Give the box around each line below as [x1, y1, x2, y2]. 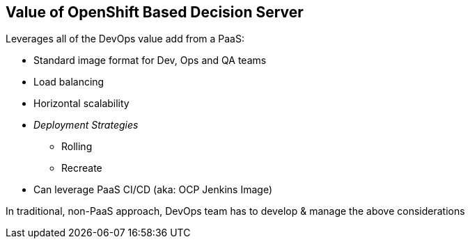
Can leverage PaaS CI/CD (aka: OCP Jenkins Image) [33, 184, 273, 196]
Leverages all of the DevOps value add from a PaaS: [6, 33, 244, 45]
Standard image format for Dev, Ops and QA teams [33, 54, 267, 67]
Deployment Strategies [33, 119, 139, 131]
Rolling [61, 140, 93, 153]
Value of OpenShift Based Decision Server [6, 3, 304, 21]
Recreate [61, 162, 102, 174]
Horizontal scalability [33, 97, 130, 110]
